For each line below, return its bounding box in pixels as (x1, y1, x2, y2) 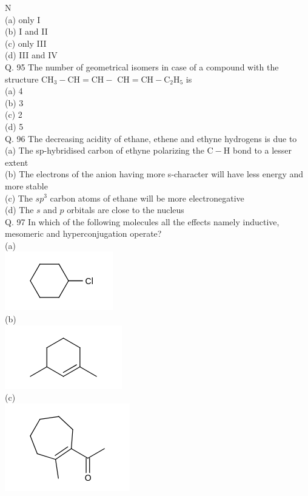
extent (5, 155, 28, 168)
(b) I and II (5, 25, 48, 38)
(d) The (5, 203, 34, 216)
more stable (5, 179, 48, 192)
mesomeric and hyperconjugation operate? (5, 227, 162, 240)
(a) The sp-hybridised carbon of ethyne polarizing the (5, 144, 204, 157)
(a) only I (5, 13, 41, 25)
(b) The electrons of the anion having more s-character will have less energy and (5, 168, 304, 180)
